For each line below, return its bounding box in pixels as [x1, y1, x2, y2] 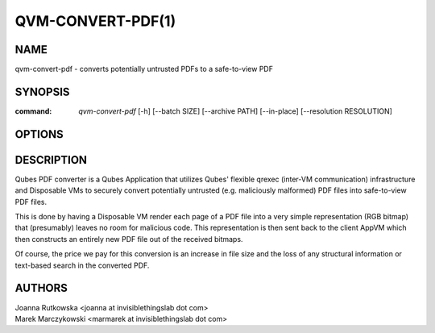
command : [14, 106, 52, 116]
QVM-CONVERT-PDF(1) [14, 12, 176, 30]
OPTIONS [14, 127, 64, 141]
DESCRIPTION [14, 153, 88, 167]
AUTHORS [14, 281, 68, 295]
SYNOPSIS [14, 85, 70, 98]
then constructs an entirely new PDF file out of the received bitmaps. [14, 234, 243, 244]
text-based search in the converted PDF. [14, 260, 150, 270]
